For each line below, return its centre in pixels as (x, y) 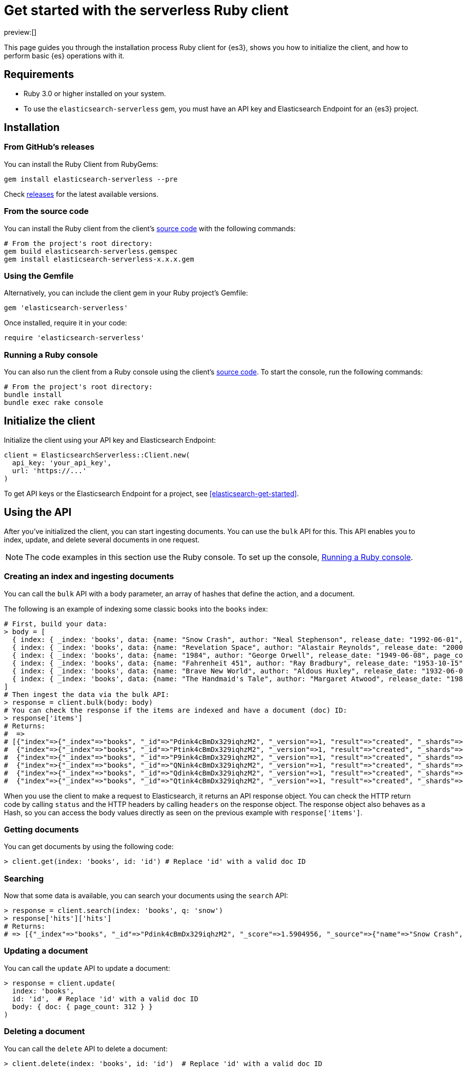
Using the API (38, 512)
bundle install (33, 395)
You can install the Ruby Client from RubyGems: (81, 164)
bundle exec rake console (54, 403)
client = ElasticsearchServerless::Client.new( (97, 455)
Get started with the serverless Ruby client (146, 10)
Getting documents (41, 829)
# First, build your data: (56, 624)
